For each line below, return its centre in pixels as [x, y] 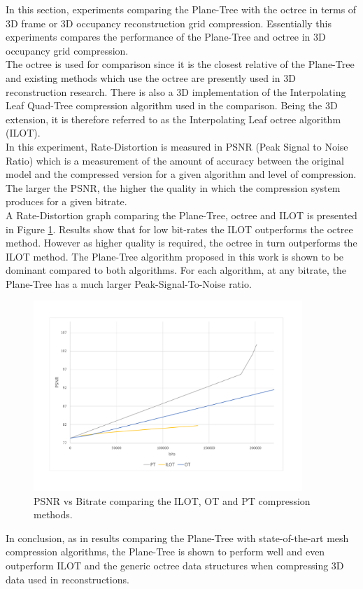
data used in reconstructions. [67, 579]
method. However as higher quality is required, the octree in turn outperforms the [181, 243]
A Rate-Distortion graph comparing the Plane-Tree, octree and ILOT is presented [181, 215]
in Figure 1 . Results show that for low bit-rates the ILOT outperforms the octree [179, 229]
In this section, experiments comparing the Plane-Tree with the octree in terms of [181, 9]
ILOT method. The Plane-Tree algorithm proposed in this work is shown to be [175, 256]
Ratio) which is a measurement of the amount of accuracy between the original [175, 160]
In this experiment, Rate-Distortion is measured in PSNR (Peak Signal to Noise [177, 146]
